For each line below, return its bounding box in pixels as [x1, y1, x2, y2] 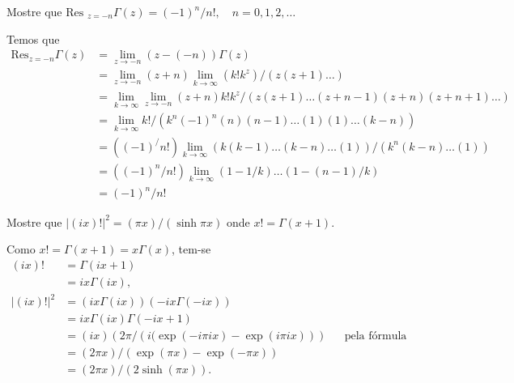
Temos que [6, 30, 60, 47]
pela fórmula [344, 330, 407, 343]
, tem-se [172, 240, 211, 257]
